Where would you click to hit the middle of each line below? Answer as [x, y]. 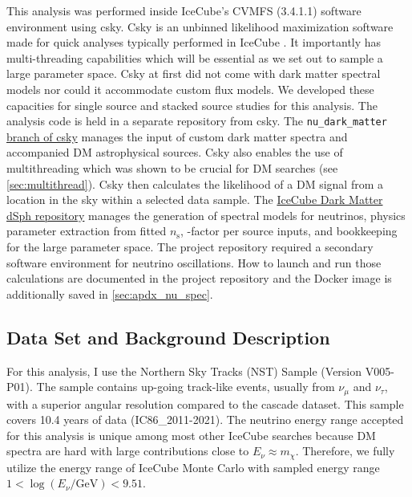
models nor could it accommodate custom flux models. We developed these [190, 89]
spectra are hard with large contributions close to [128, 451]
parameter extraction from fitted [87, 231]
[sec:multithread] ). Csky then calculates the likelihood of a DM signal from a [195, 183]
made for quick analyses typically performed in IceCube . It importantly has [194, 42]
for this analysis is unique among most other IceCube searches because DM [191, 435]
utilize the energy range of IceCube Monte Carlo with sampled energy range [193, 467]
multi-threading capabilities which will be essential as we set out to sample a [195, 57]
